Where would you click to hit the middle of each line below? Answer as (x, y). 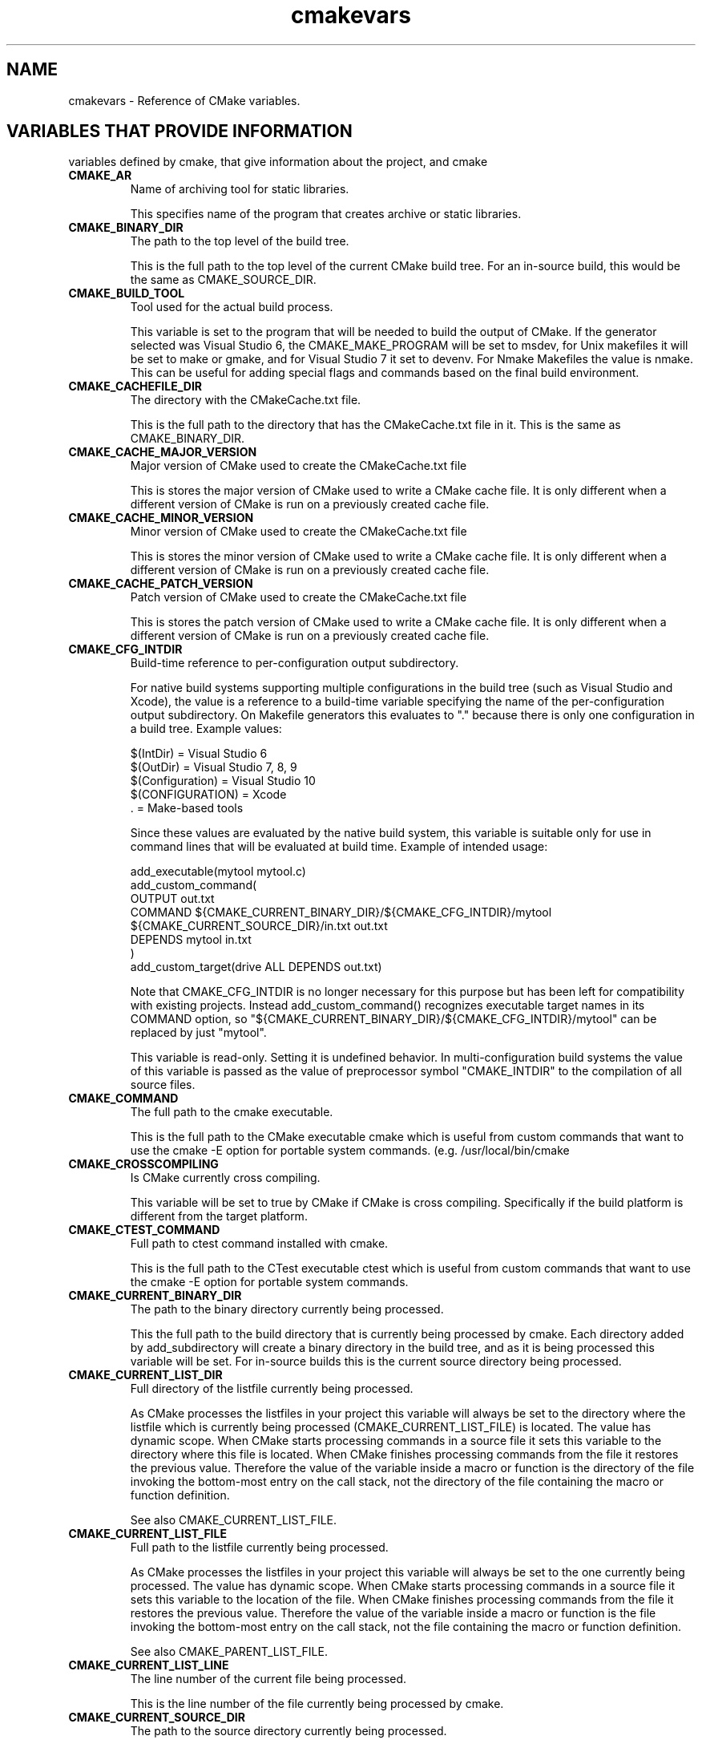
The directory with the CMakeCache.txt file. (246, 400)
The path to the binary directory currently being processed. (287, 1309)
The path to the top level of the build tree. (240, 241)
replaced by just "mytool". (198, 1033)
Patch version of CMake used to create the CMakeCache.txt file (299, 597)
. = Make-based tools (187, 808)
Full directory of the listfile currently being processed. (272, 1389)
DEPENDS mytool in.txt (191, 940)
